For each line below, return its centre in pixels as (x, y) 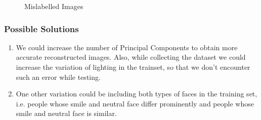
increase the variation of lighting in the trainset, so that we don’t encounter (133, 67)
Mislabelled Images (54, 6)
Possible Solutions (41, 28)
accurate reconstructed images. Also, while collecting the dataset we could (131, 57)
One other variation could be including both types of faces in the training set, (137, 94)
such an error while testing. (58, 77)
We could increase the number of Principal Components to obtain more (127, 47)
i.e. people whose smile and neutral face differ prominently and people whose (135, 103)
